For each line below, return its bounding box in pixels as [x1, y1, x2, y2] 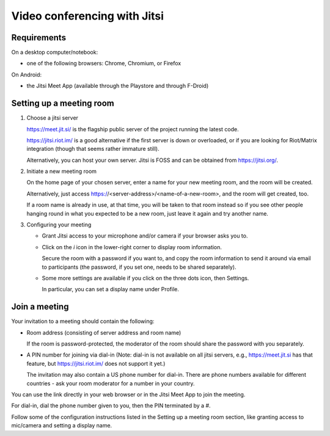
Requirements [11, 32, 67, 43]
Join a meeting [11, 302, 69, 312]
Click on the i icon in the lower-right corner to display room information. [42, 243, 222, 250]
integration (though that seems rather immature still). [26, 145, 159, 153]
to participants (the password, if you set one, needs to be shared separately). [42, 263, 237, 271]
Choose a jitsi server [26, 114, 79, 122]
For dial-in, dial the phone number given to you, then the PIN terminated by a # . [11, 402, 211, 409]
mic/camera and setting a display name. [11, 422, 112, 429]
